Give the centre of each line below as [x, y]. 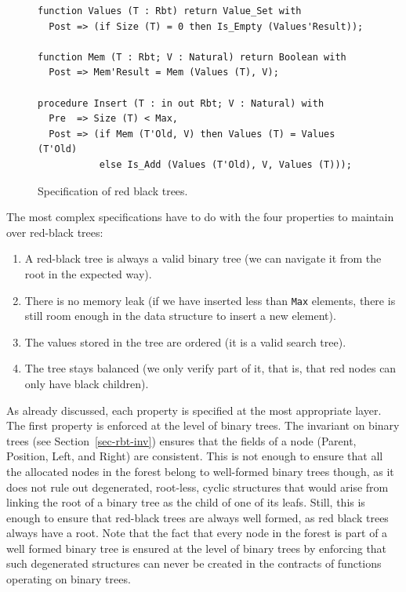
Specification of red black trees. [113, 190]
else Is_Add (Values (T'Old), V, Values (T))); [225, 164]
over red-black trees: [55, 232]
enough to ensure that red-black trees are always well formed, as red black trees [198, 517]
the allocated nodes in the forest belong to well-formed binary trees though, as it [200, 471]
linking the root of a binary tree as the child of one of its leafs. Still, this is [186, 502]
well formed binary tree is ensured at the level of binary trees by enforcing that [197, 548]
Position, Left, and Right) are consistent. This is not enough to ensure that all [195, 456]
